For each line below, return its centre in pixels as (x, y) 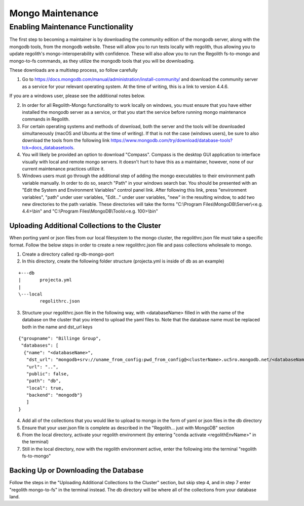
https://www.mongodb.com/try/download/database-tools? (172, 140)
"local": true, (45, 388)
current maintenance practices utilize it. (63, 169)
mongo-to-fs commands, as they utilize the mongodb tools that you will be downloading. (102, 61)
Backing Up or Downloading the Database (77, 471)
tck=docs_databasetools (48, 147)
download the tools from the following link (66, 140)
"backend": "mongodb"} (54, 395)
